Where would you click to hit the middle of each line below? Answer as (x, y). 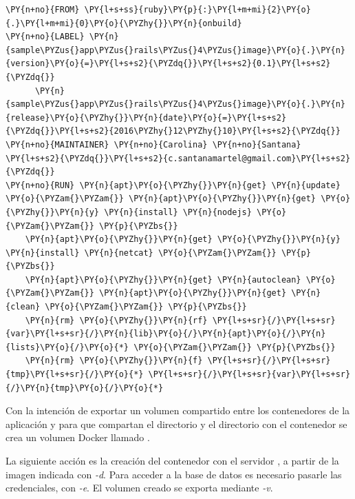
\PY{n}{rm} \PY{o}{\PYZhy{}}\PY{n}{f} (114, 361)
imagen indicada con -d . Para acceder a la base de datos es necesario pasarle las (174, 474)
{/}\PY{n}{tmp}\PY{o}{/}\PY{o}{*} (85, 388)
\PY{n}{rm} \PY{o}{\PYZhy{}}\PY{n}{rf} (116, 320)
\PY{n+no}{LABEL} (45, 37)
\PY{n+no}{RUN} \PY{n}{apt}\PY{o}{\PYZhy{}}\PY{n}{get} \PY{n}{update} (173, 185)
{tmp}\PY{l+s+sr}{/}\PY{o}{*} (75, 375)
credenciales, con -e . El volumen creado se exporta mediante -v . (139, 488)
